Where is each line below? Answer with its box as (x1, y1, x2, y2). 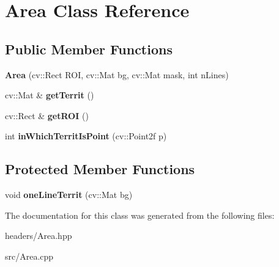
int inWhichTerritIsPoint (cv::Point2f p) (5, 130, 167, 142)
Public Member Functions (5, 39, 173, 58)
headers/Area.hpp (5, 229, 72, 242)
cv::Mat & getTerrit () (5, 89, 94, 101)
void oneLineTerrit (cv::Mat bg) (5, 188, 133, 201)
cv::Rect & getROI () (5, 109, 89, 122)
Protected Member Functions (5, 159, 195, 178)
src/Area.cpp (5, 249, 54, 262)
